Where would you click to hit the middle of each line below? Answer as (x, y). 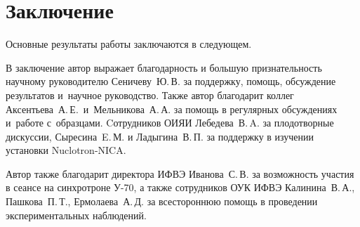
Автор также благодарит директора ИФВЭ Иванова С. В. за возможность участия (180, 173)
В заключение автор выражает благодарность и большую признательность (164, 67)
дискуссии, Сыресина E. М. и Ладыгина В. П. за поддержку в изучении (160, 136)
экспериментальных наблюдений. (76, 215)
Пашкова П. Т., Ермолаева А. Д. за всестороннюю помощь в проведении (162, 201)
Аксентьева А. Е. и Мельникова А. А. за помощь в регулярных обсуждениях (172, 109)
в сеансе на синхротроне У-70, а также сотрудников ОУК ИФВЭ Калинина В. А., (180, 187)
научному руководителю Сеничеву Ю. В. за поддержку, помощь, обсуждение (171, 81)
